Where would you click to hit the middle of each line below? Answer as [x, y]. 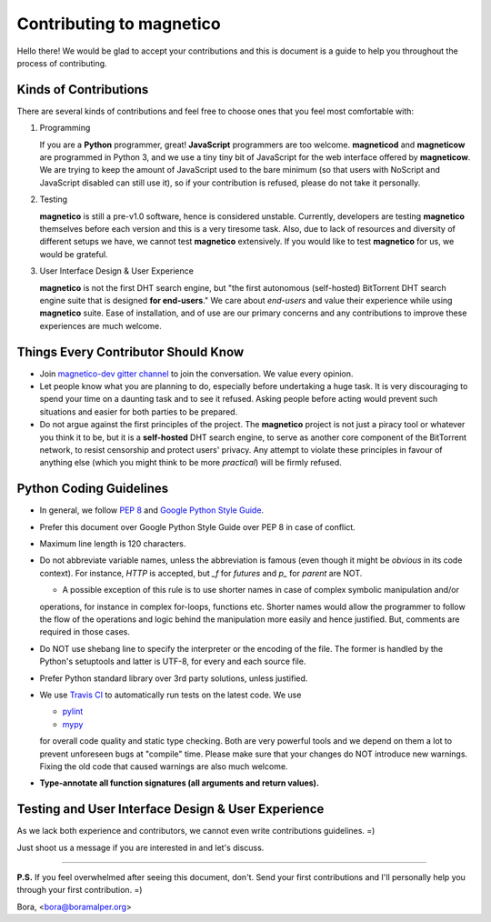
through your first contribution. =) [80, 890]
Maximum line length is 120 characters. [113, 544]
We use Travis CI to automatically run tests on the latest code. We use [170, 695]
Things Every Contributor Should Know [130, 351]
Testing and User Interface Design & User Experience [170, 809]
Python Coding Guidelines [93, 489]
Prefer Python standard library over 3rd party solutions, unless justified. [174, 678]
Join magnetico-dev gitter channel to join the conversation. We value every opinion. [196, 374]
